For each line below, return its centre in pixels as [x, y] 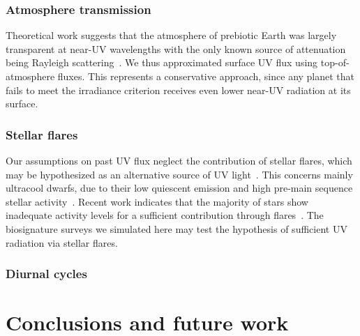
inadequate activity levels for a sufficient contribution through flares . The [165, 215]
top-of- [335, 62]
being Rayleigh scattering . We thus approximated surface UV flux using [162, 62]
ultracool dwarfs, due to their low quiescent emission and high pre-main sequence [179, 188]
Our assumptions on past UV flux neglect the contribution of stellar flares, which [179, 160]
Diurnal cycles [46, 274]
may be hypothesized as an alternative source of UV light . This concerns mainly [179, 174]
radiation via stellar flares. [62, 242]
